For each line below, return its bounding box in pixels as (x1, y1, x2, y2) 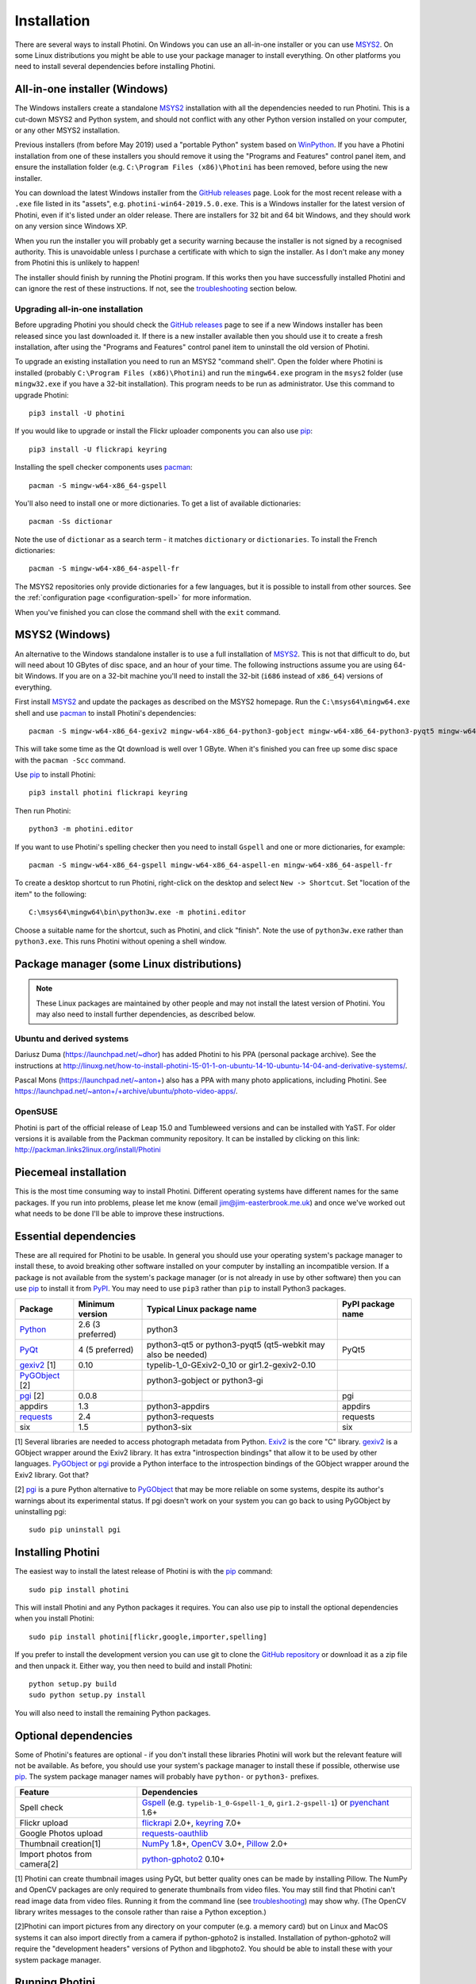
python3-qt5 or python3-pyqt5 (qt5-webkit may (146, 1339, 325, 1350)
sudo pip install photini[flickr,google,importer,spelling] (29, 1632, 267, 1641)
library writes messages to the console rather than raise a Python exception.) (14, 1907, 267, 1917)
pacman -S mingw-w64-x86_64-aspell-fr (29, 564, 180, 573)
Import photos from (19, 1848, 93, 1859)
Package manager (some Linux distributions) (14, 957, 242, 971)
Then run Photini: (14, 806, 71, 815)
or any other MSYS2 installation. (14, 125, 121, 135)
